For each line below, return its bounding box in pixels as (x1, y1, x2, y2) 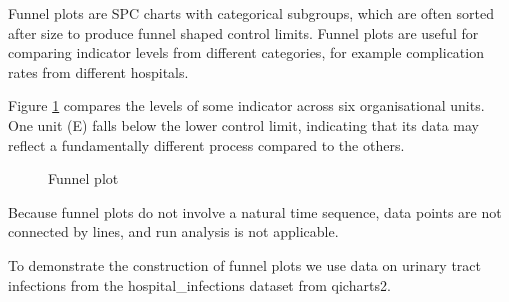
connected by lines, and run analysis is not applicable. (8, 221, 339, 242)
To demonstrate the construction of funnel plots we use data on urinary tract (8, 254, 482, 275)
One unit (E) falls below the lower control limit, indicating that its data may (8, 114, 480, 135)
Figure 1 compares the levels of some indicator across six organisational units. (8, 95, 485, 116)
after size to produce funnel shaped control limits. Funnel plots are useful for (8, 22, 479, 43)
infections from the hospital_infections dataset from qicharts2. (8, 274, 391, 295)
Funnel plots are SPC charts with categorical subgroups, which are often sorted (8, 3, 494, 23)
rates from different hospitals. (8, 61, 189, 82)
